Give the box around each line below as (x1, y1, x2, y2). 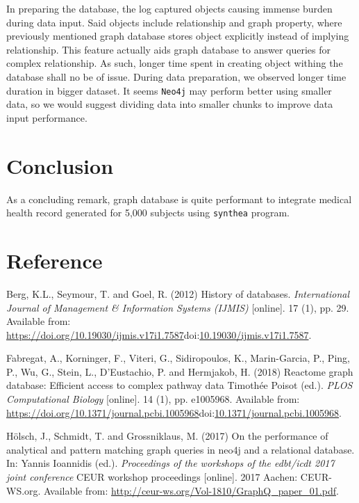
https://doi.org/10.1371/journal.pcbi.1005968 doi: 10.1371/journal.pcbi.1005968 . (6, 405, 342, 420)
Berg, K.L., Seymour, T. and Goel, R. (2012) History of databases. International (6, 286, 350, 301)
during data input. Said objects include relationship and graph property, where (6, 15, 342, 29)
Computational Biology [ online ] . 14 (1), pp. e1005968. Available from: (6, 392, 300, 406)
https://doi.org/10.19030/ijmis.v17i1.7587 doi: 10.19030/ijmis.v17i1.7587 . (6, 327, 312, 342)
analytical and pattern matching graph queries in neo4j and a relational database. (6, 442, 355, 456)
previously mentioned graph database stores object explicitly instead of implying (6, 29, 349, 43)
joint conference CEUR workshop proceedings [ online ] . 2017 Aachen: (6, 470, 298, 484)
